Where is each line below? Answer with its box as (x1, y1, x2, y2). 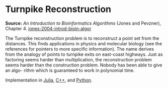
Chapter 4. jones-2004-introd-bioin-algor (5, 25, 92, 31)
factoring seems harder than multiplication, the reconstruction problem (5, 56, 152, 62)
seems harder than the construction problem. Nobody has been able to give (5, 62, 162, 68)
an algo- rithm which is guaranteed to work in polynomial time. (5, 67, 135, 73)
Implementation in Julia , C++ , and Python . (5, 77, 93, 83)
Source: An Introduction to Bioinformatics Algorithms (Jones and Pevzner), (5, 20, 161, 26)
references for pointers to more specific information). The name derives (5, 46, 154, 52)
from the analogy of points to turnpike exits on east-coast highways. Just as (5, 51, 163, 57)
